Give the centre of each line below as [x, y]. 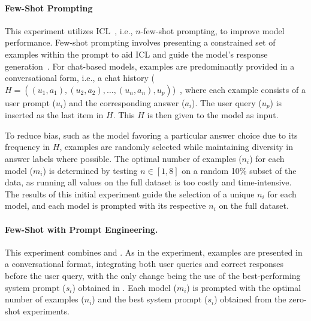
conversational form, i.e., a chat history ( [80, 78]
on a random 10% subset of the [239, 170]
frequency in [28, 147]
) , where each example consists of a [239, 89]
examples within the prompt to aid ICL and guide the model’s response [136, 54]
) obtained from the [250, 299]
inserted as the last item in [54, 115]
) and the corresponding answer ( [124, 102]
